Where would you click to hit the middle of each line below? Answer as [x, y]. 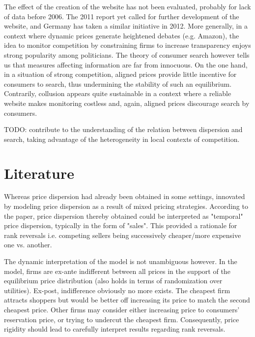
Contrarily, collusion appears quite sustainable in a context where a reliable [118, 93]
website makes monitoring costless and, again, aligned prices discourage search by [127, 103]
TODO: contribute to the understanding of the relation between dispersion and [123, 129]
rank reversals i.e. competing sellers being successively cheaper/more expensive [123, 235]
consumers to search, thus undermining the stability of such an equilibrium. [118, 84]
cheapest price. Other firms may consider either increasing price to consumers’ [122, 309]
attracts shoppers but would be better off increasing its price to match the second [127, 300]
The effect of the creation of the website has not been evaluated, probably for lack [127, 6]
